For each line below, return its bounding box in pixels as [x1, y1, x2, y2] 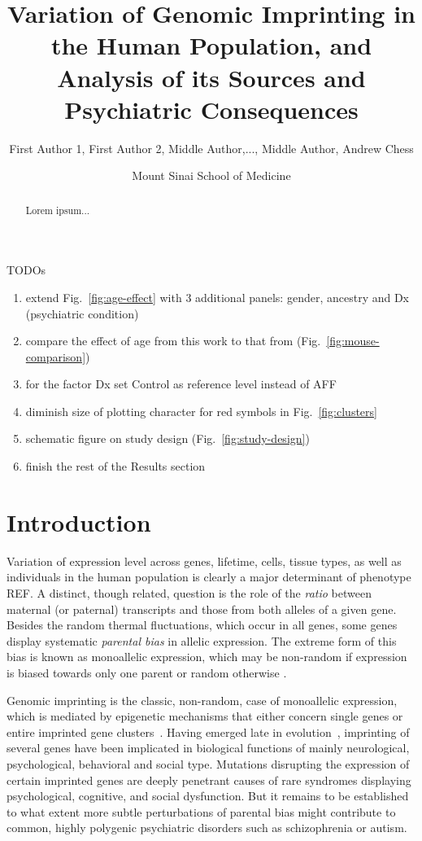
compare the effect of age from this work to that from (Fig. [25, 332, 321, 349]
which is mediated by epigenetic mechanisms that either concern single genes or [7, 707, 403, 725]
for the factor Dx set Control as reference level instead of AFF [25, 375, 337, 392]
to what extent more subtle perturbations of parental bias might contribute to [7, 803, 396, 820]
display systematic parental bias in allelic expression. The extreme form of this [7, 632, 397, 649]
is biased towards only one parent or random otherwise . [7, 664, 287, 681]
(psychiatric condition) [25, 304, 139, 322]
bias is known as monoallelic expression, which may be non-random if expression [7, 648, 407, 665]
